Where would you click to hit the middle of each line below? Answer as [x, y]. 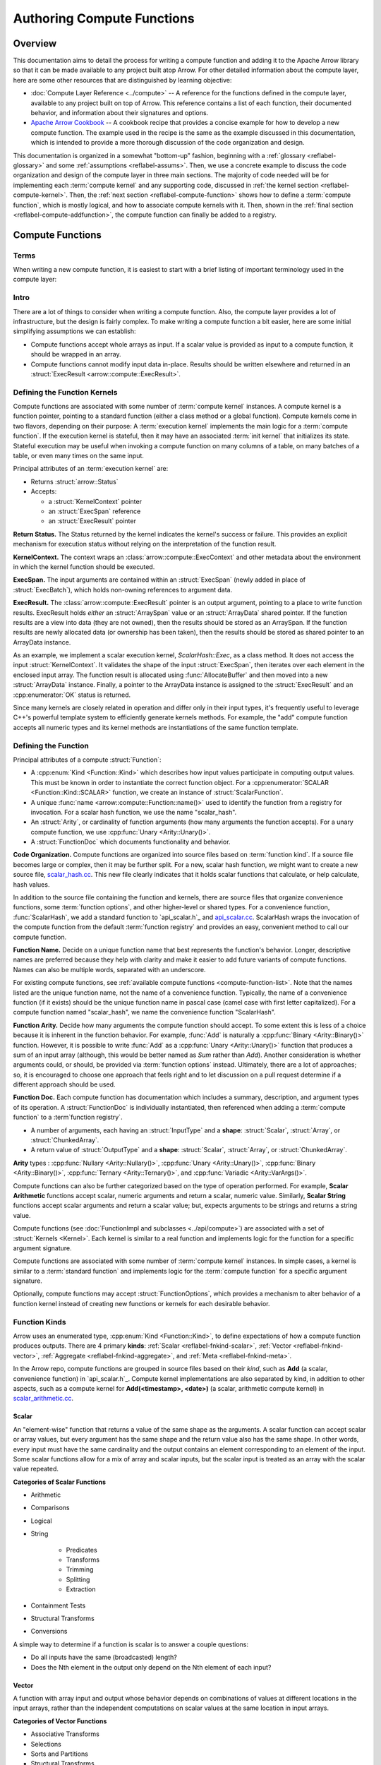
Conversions [49, 1632]
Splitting [78, 1579]
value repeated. [36, 1469]
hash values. [31, 884]
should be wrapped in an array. [76, 354]
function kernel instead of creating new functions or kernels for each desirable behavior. [141, 1303]
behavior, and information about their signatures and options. [120, 113]
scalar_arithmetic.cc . [43, 1399]
